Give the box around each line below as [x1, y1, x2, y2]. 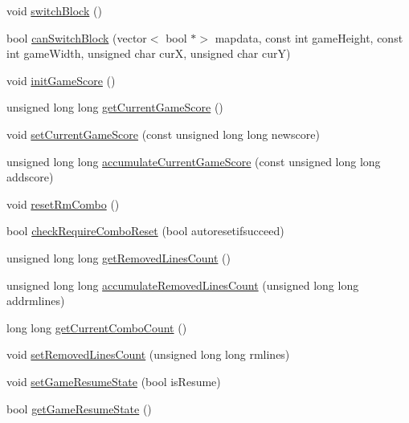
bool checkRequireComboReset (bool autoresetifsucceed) [6, 222, 284, 239]
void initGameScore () [6, 71, 116, 88]
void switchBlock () [6, 2, 102, 18]
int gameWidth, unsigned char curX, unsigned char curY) [6, 45, 291, 62]
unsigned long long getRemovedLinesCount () [6, 249, 231, 266]
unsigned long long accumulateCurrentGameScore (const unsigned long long [6, 153, 381, 169]
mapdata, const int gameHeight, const [215, 29, 403, 46]
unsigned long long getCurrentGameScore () [6, 99, 223, 116]
